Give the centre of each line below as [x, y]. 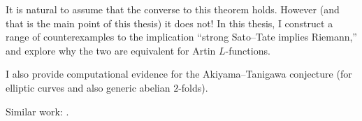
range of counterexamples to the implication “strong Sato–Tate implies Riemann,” [181, 37]
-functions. [248, 50]
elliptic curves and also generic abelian [88, 87]
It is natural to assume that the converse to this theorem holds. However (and [173, 9]
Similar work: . [37, 111]
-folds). [193, 87]
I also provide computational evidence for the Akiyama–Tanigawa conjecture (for [179, 74]
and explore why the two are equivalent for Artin [111, 50]
